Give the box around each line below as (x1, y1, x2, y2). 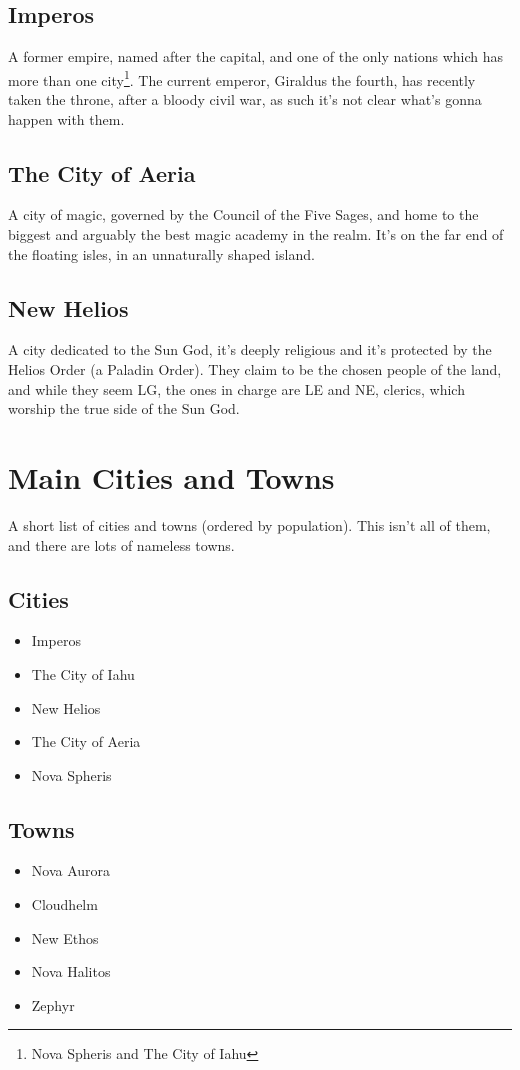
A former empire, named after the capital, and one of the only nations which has (8, 46, 503, 67)
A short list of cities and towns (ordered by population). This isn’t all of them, (8, 514, 491, 535)
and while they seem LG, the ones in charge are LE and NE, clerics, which (8, 378, 465, 399)
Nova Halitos (31, 961, 111, 982)
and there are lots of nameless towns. (8, 534, 235, 555)
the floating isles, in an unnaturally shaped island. (8, 243, 315, 264)
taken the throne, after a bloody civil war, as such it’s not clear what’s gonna (8, 89, 482, 110)
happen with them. (8, 108, 125, 129)
